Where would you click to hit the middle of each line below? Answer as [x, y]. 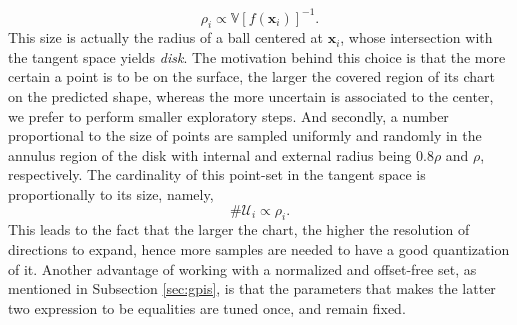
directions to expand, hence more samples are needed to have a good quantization [259, 249]
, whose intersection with [416, 37]
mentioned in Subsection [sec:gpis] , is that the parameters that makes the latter [252, 288]
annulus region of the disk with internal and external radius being [210, 154]
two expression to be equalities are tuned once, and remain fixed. [207, 307]
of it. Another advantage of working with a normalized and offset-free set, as [242, 268]
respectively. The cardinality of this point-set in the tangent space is [217, 174]
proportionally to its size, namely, [111, 194]
